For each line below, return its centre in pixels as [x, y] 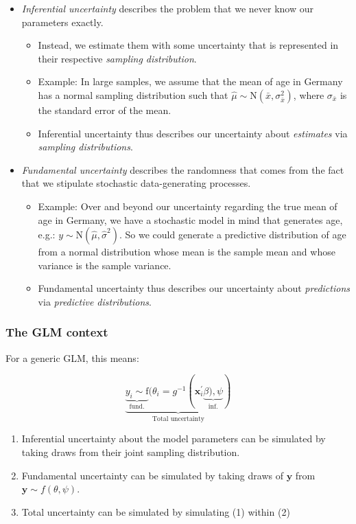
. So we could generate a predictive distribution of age [233, 235]
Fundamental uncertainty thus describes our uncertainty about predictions [194, 288]
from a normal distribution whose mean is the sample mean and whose [187, 252]
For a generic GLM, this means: [72, 357]
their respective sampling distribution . [117, 58]
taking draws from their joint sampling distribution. [131, 452]
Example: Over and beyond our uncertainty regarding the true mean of [188, 206]
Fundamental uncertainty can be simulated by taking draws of [152, 475]
